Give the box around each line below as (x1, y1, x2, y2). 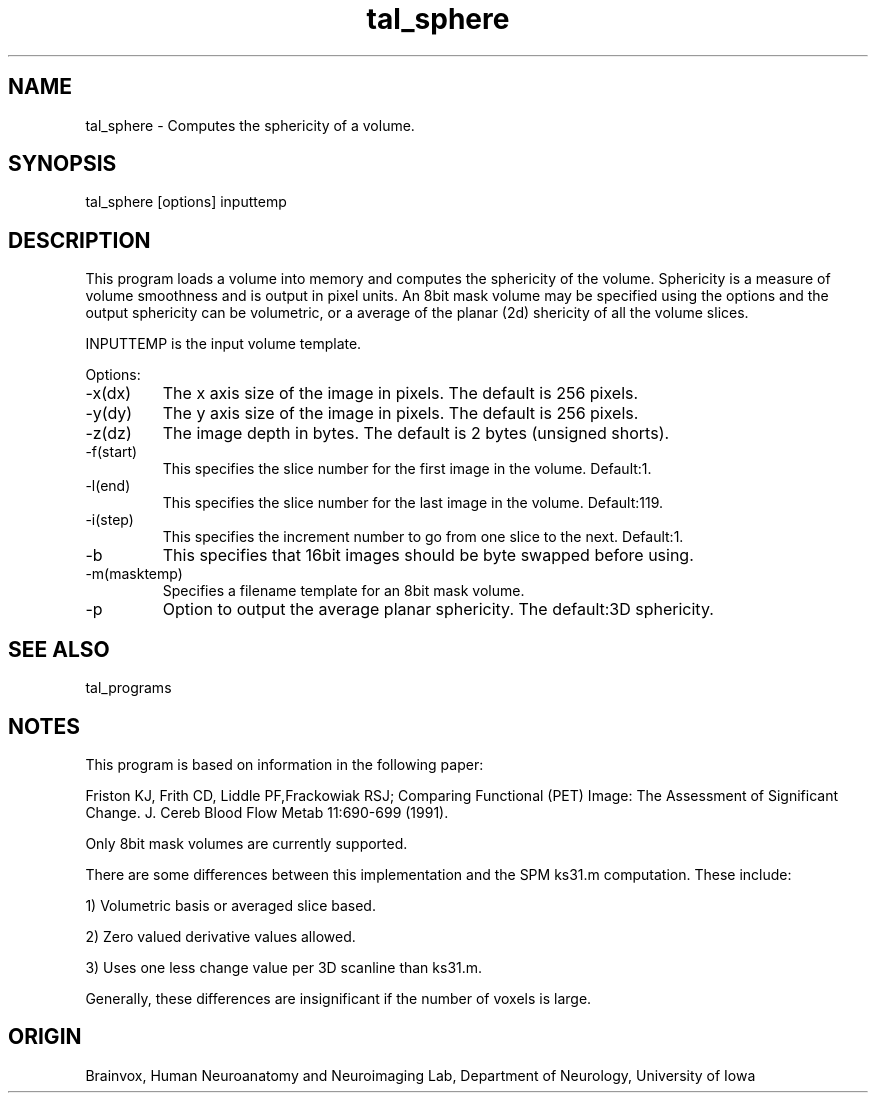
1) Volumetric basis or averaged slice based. (85, 896, 376, 914)
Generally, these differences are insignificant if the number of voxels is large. (85, 989, 592, 1007)
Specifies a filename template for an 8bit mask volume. (162, 582, 525, 600)
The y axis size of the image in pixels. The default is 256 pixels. (162, 403, 639, 424)
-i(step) (85, 511, 134, 529)
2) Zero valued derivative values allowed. (85, 927, 356, 945)
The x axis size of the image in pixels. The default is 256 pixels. (162, 383, 639, 404)
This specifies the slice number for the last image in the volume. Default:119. (162, 494, 664, 512)
